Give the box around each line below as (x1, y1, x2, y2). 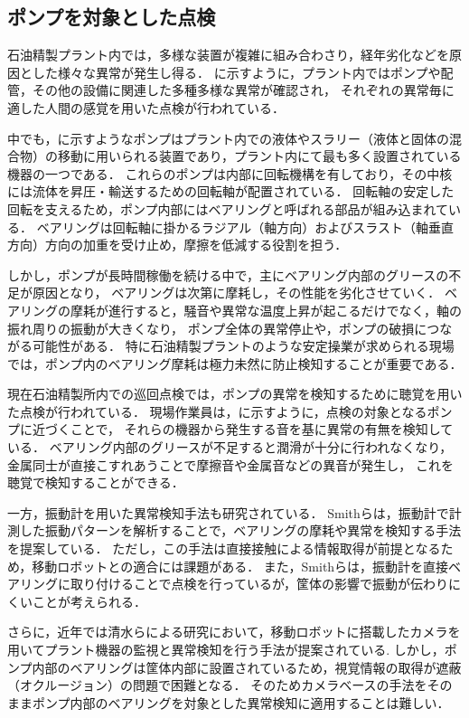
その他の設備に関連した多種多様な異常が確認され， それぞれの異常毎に (32, 80, 455, 99)
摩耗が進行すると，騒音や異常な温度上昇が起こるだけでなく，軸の (70, 300, 463, 319)
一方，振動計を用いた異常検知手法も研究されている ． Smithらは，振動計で (7, 503, 449, 522)
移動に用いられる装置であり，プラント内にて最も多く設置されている (57, 146, 462, 165)
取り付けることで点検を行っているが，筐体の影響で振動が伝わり (70, 574, 449, 593)
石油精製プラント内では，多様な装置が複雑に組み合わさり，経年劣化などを (7, 45, 450, 64)
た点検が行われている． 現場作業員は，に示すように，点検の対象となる (7, 402, 427, 420)
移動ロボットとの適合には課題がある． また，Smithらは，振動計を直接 (32, 556, 449, 575)
